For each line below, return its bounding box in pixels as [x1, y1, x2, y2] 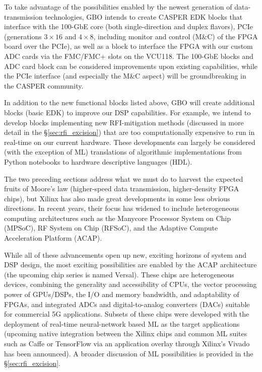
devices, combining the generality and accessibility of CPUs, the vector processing [4, 279, 257, 289]
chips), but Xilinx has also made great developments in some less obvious [4, 193, 230, 203]
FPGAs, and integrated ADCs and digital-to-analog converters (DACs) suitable [4, 299, 250, 309]
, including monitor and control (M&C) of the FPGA [93, 31, 258, 41]
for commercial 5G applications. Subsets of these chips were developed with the [4, 309, 249, 319]
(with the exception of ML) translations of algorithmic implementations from [4, 146, 242, 157]
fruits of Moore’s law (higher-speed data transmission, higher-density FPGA [4, 183, 239, 194]
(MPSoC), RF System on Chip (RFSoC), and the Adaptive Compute [4, 222, 218, 233]
